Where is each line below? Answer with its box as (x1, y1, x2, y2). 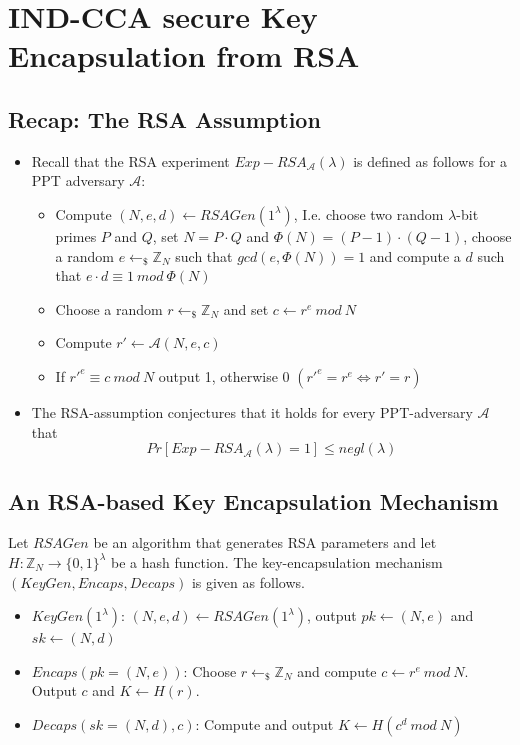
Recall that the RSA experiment (31, 150, 230, 171)
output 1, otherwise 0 (158, 365, 290, 386)
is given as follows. (191, 571, 305, 592)
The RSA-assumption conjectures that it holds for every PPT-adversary (31, 401, 473, 422)
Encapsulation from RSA (8, 35, 360, 76)
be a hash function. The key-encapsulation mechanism (111, 551, 443, 572)
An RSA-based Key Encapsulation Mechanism (8, 485, 499, 516)
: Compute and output (195, 713, 334, 734)
